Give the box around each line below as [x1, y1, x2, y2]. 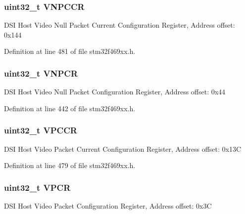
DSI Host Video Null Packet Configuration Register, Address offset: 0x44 [4, 86, 226, 97]
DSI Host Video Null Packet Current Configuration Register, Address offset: [4, 20, 235, 30]
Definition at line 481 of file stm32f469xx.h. [4, 46, 136, 56]
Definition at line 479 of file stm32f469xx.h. [4, 160, 136, 171]
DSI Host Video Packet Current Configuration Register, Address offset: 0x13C [4, 143, 242, 154]
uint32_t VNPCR [4, 67, 78, 79]
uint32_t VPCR [4, 181, 71, 193]
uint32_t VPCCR [4, 124, 77, 136]
